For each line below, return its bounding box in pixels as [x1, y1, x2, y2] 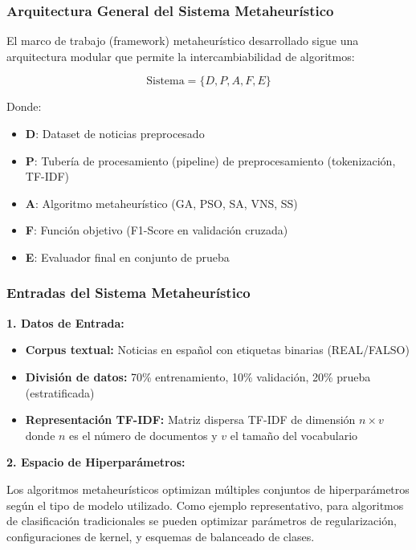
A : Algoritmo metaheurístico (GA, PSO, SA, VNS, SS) [25, 194, 298, 211]
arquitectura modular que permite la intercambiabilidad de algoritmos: [6, 47, 355, 64]
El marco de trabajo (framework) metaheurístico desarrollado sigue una [6, 32, 359, 49]
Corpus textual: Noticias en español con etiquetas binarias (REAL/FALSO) [25, 341, 410, 358]
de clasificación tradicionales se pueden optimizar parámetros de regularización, [6, 512, 397, 529]
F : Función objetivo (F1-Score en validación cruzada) [25, 222, 288, 238]
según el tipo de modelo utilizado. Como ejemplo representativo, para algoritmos [6, 496, 404, 513]
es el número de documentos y [69, 426, 218, 443]
